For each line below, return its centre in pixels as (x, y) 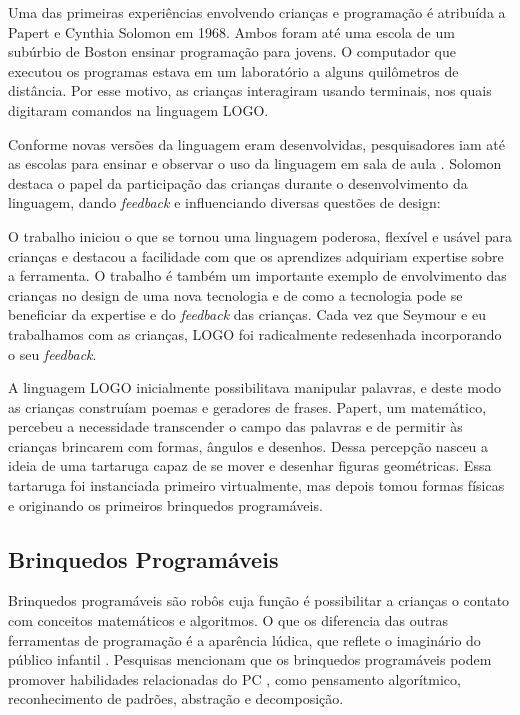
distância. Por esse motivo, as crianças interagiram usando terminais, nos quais (250, 90)
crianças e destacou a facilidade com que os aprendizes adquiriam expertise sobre (256, 255)
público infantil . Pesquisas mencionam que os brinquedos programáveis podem (250, 659)
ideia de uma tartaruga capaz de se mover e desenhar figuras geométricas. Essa (250, 465)
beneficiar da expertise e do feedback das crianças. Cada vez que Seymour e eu (247, 314)
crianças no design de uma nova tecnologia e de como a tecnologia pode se (235, 294)
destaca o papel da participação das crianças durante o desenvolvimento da (238, 182)
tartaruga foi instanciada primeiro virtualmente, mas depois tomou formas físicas (256, 485)
